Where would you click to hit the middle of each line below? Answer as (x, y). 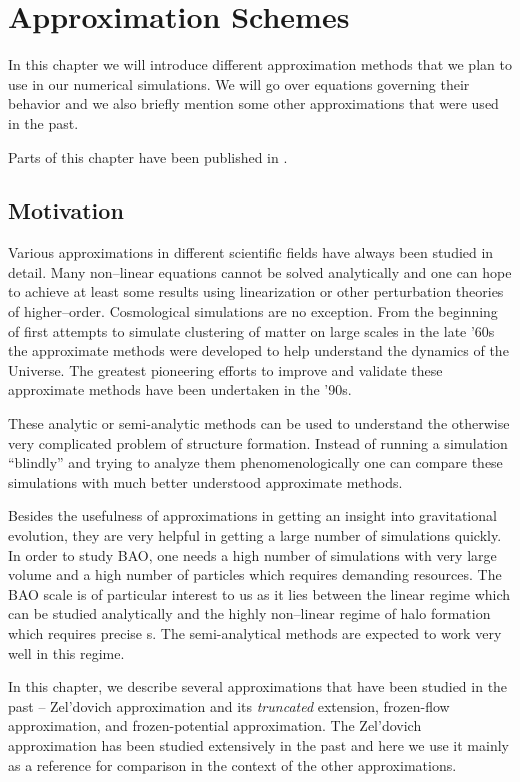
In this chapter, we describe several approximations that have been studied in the (258, 686)
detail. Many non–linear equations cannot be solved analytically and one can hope (260, 271)
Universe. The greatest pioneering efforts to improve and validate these (225, 369)
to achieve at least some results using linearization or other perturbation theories (256, 291)
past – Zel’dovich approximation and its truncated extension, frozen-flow (229, 705)
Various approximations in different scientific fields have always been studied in (251, 252)
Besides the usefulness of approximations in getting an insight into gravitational (252, 515)
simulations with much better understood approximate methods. (205, 481)
